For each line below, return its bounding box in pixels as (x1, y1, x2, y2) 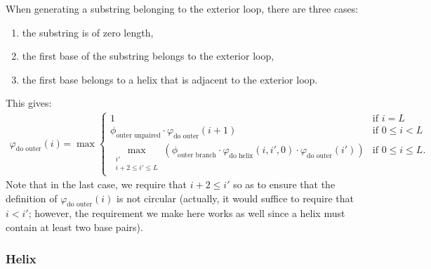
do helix (229, 152, 253, 159)
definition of (6, 190, 58, 205)
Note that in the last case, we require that (6, 177, 187, 192)
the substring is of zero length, (22, 25, 154, 39)
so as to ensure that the (233, 177, 336, 192)
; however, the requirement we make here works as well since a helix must (28, 206, 345, 221)
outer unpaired (116, 132, 161, 140)
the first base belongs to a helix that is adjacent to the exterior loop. (22, 72, 318, 86)
